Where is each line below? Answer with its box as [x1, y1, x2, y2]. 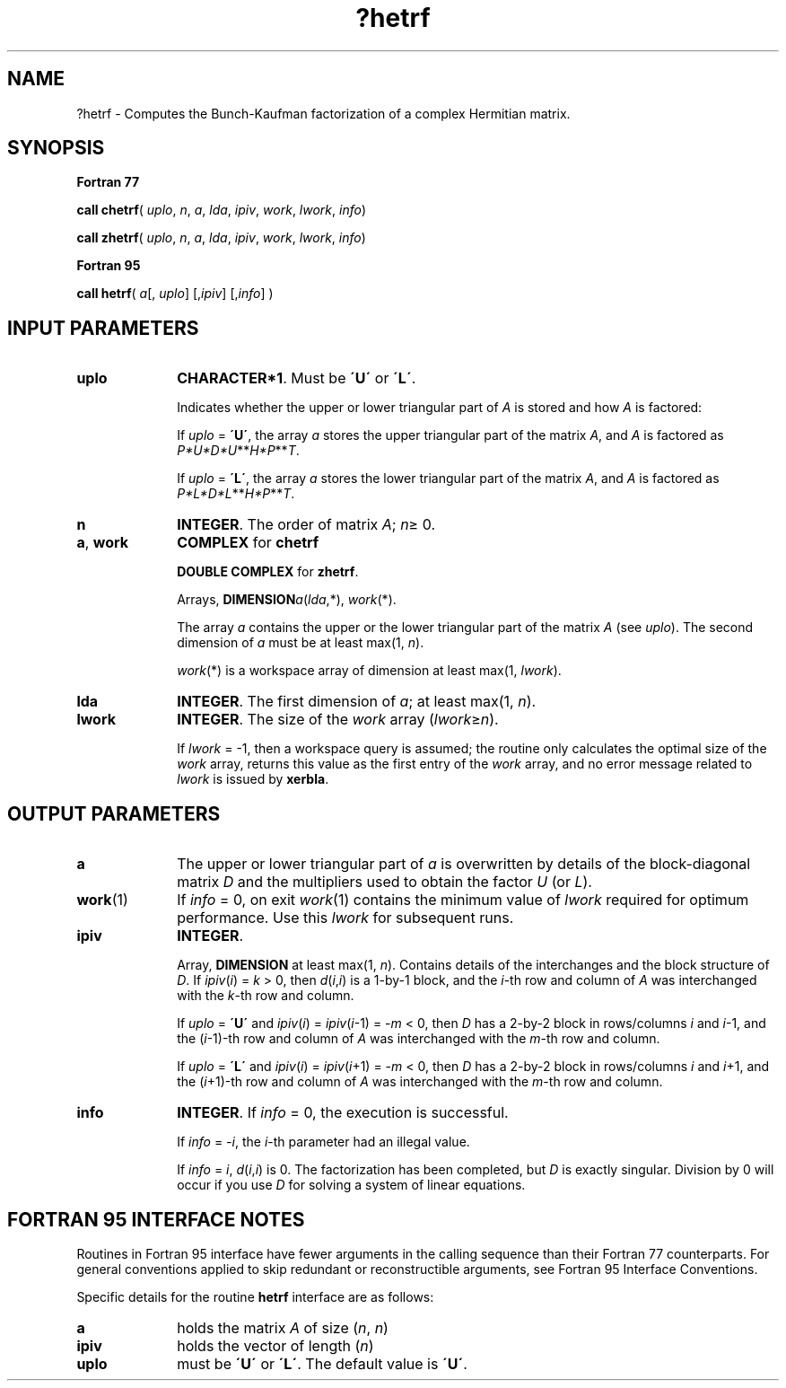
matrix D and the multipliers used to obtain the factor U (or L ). [177, 873, 592, 892]
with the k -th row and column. [177, 988, 354, 1004]
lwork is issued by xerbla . [177, 771, 329, 787]
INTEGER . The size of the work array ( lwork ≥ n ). [177, 710, 499, 729]
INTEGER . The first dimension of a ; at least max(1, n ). [177, 692, 537, 711]
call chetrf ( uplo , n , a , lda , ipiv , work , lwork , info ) [76, 202, 367, 218]
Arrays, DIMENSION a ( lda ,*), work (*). [177, 592, 397, 608]
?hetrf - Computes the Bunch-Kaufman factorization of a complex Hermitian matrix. [76, 105, 571, 121]
